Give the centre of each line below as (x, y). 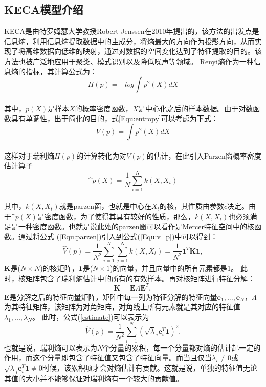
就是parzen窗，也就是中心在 (105, 206)
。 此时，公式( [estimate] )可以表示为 (91, 316)
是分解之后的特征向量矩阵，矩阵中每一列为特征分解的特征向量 (113, 296)
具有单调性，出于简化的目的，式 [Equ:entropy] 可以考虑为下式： (115, 118)
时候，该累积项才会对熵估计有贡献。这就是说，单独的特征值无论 (150, 367)
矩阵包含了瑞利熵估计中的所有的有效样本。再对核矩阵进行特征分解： (140, 278)
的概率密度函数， (104, 108)
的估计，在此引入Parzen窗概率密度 (204, 155)
